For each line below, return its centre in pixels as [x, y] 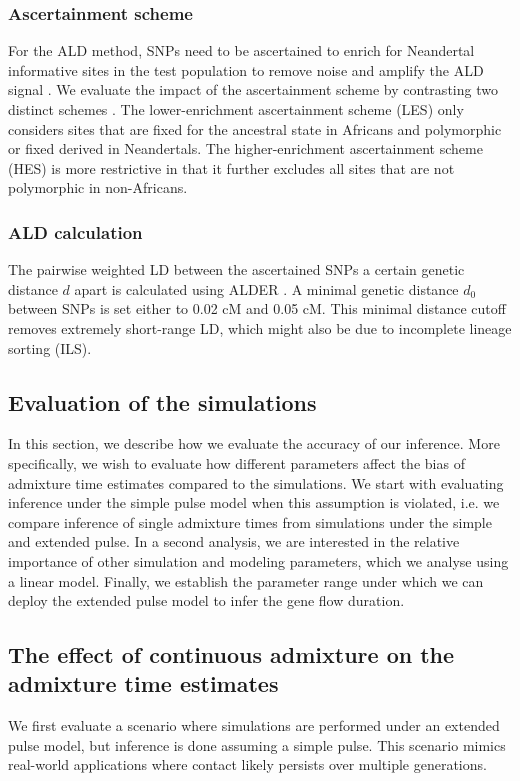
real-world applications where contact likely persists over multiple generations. [247, 764]
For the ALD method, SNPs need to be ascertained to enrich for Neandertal [241, 50]
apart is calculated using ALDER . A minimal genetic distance [266, 288]
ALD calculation [75, 231]
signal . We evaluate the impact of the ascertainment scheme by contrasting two [253, 89]
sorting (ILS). [50, 347]
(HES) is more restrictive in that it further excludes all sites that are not [231, 167]
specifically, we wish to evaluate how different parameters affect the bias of [236, 462]
